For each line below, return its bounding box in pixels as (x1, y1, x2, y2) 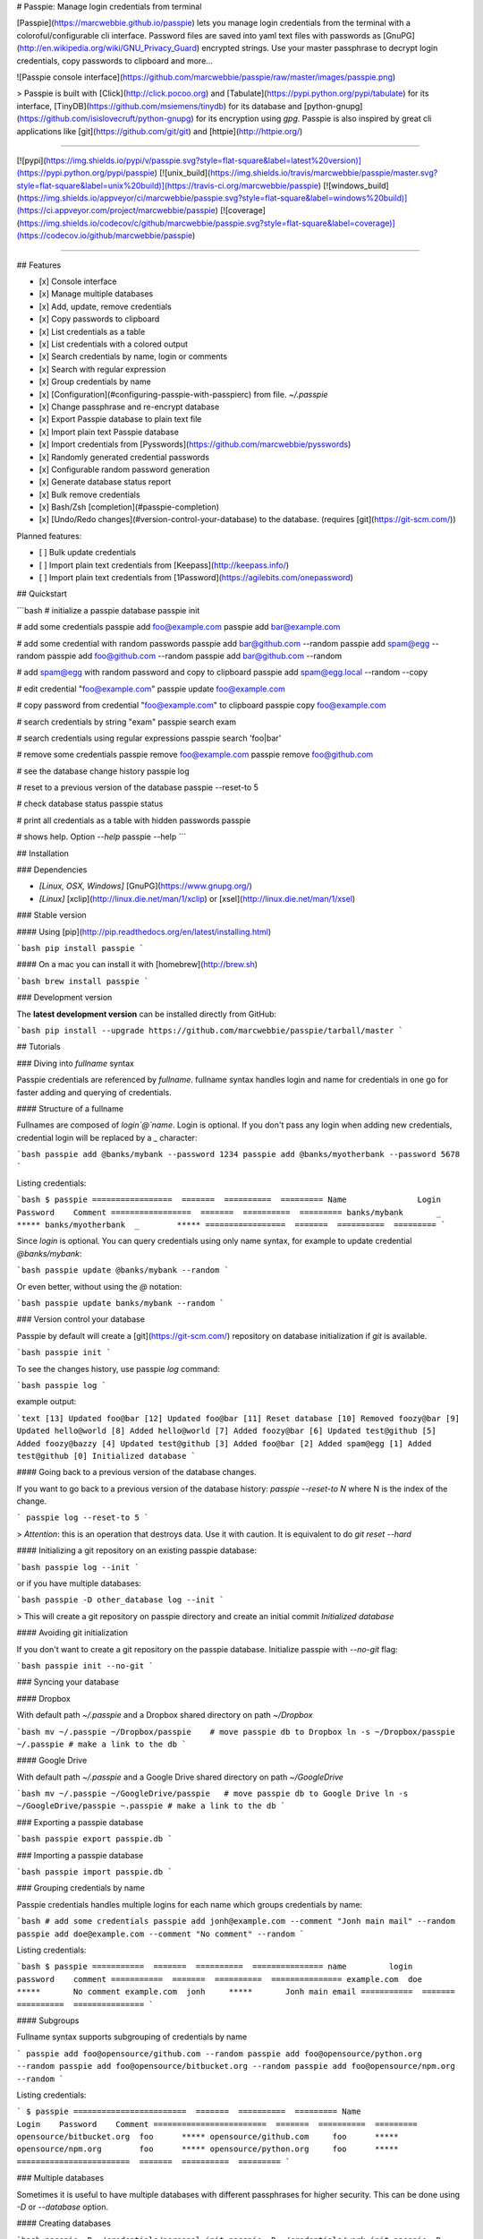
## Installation (16, 847, 69, 859)
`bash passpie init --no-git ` (16, 1660, 154, 1670)
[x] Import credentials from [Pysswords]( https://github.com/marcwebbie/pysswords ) (38, 439, 352, 450)
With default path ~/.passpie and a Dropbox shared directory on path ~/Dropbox (16, 1710, 313, 1720)
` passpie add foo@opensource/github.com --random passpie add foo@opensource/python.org (16, 2048, 422, 2059)
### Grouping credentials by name (16, 1883, 145, 1893)
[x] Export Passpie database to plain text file (38, 414, 202, 425)
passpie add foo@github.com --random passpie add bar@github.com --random (47, 650, 343, 661)
